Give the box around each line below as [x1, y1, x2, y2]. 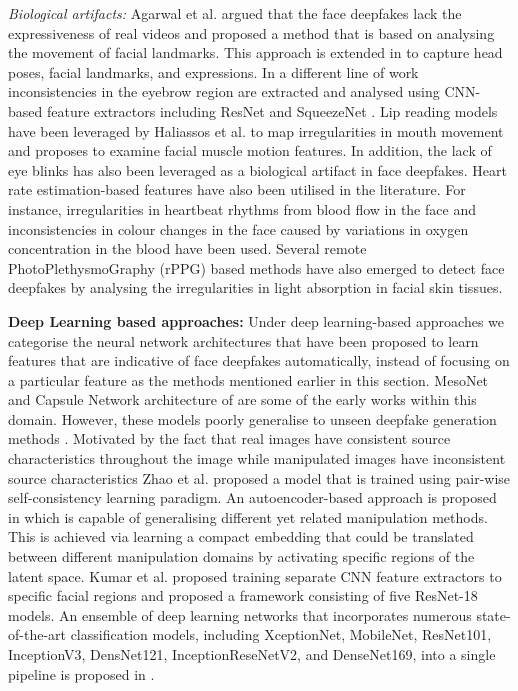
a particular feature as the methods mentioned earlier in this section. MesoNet [8, 369, 489, 390]
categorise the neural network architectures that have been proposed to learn [8, 330, 479, 351]
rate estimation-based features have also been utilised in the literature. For [8, 179, 466, 200]
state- [476, 604, 511, 625]
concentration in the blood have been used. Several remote [8, 238, 367, 259]
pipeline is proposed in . [8, 663, 155, 684]
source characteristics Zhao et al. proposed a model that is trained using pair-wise [8, 467, 511, 488]
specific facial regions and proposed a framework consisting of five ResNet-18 [8, 585, 478, 606]
